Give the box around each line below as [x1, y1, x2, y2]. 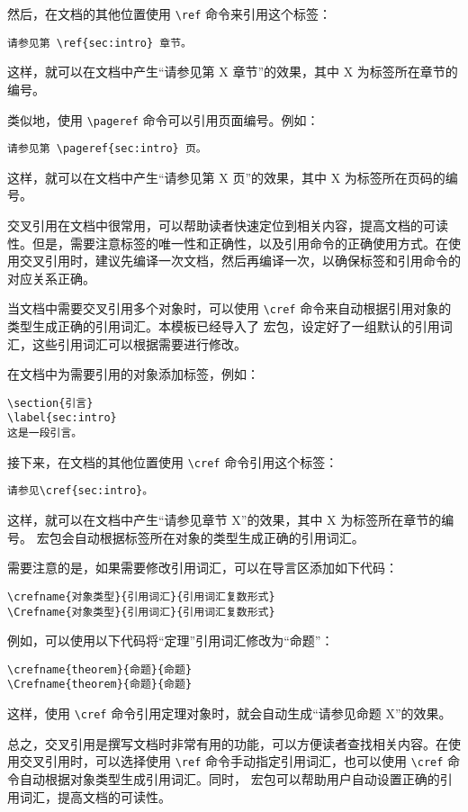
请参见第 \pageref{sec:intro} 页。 [7, 142, 207, 156]
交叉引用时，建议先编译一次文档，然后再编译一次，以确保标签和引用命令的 [19, 251, 461, 270]
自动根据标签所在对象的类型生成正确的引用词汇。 [74, 528, 364, 546]
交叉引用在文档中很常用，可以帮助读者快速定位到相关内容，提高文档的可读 [7, 216, 448, 234]
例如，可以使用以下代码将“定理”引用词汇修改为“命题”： [7, 631, 334, 650]
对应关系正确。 [7, 268, 95, 287]
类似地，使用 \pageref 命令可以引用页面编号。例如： [7, 110, 319, 129]
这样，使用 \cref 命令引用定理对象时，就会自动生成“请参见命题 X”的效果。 [7, 704, 452, 723]
